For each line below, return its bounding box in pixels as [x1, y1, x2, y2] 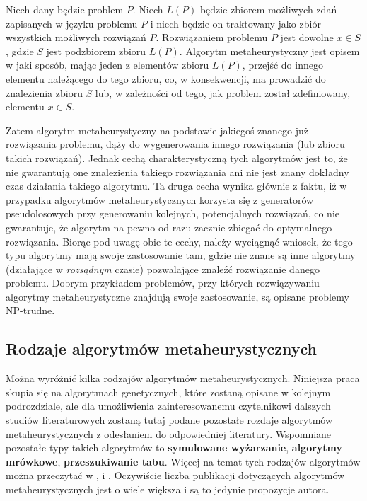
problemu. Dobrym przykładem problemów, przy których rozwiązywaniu [6, 275, 320, 290]
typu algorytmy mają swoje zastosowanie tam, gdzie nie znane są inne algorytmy [6, 248, 356, 263]
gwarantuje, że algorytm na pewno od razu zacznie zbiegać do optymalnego [6, 219, 332, 234]
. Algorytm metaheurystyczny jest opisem [179, 43, 360, 58]
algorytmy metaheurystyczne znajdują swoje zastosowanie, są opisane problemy [6, 289, 349, 304]
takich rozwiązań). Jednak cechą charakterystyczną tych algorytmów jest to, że [6, 150, 348, 165]
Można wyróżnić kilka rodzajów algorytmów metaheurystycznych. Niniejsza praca [6, 371, 360, 386]
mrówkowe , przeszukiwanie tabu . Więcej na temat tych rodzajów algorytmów [6, 454, 361, 468]
